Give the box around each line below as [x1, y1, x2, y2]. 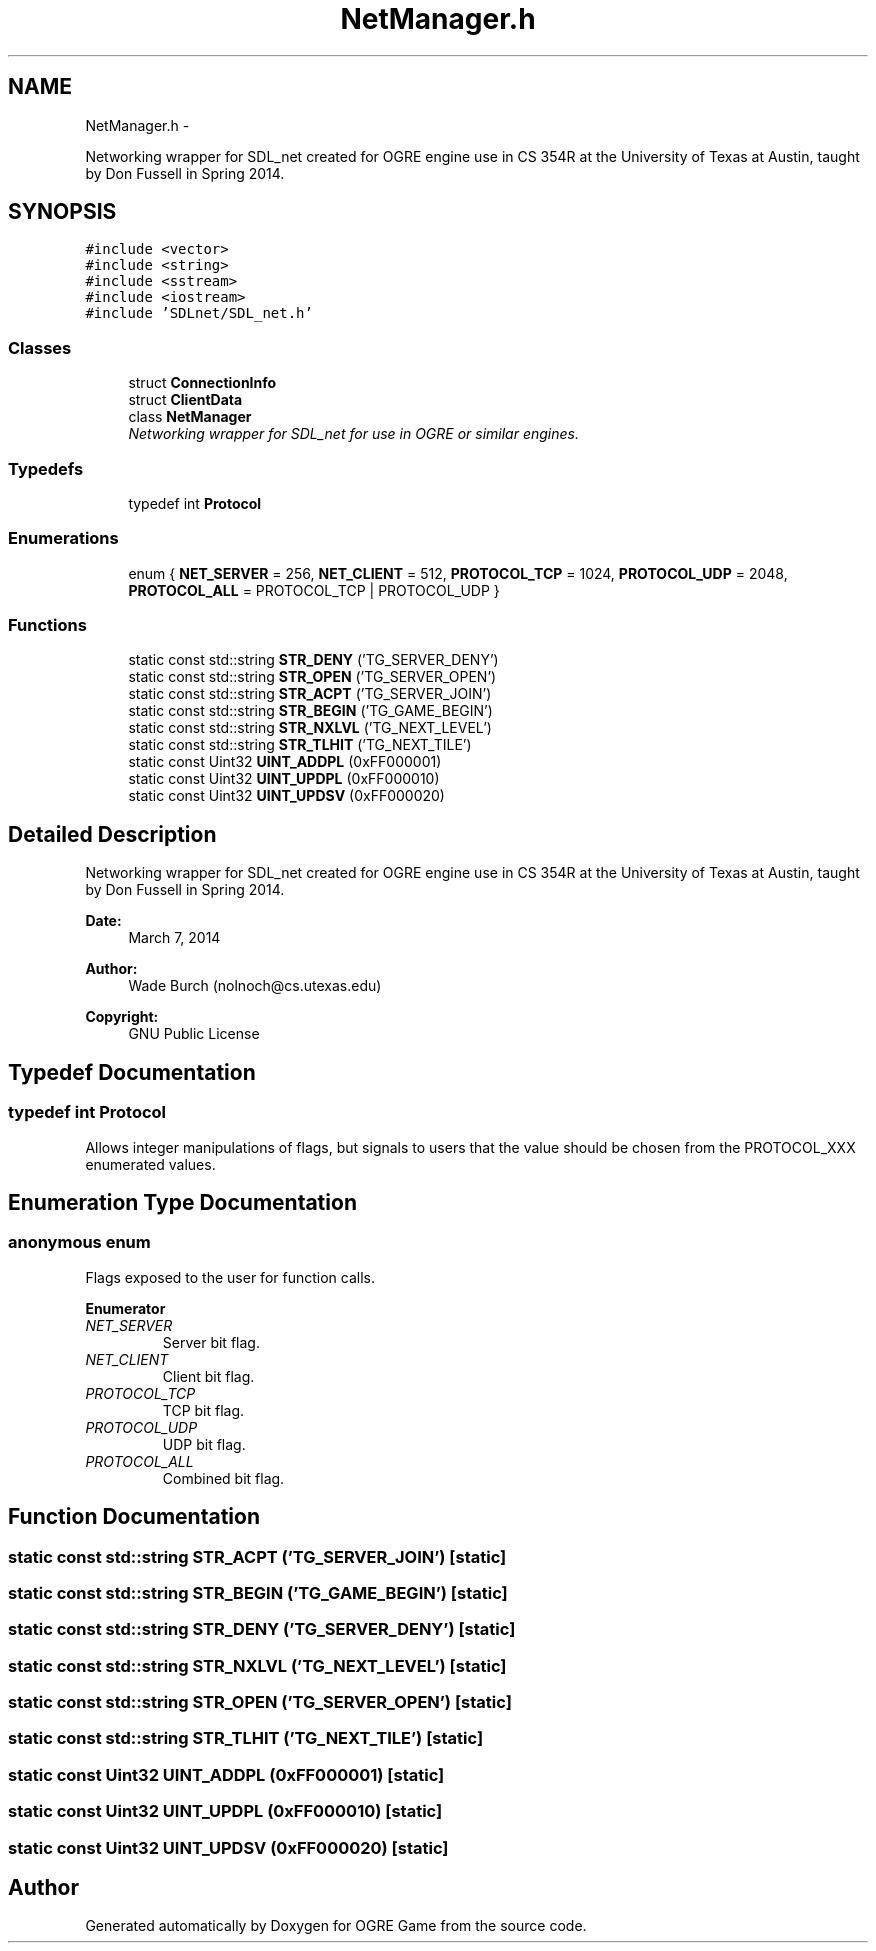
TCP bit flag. [162, 1401, 245, 1419]
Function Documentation [8, 1504, 260, 1530]
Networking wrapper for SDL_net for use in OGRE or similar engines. [128, 425, 579, 443]
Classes [8, 337, 72, 358]
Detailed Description [8, 821, 217, 847]
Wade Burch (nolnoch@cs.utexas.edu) [128, 977, 382, 995]
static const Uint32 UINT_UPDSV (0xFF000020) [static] [8, 1837, 449, 1858]
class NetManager [128, 408, 252, 426]
